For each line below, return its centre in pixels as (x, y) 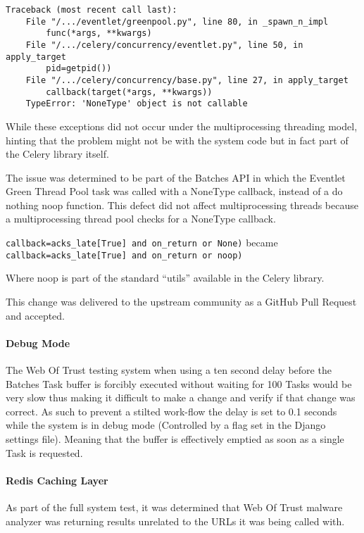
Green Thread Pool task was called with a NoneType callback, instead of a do (174, 191)
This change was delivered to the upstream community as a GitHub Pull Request (181, 301)
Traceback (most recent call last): (92, 10)
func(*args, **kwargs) (99, 33)
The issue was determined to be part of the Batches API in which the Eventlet (176, 177)
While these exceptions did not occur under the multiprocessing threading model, (182, 126)
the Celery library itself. (57, 154)
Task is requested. (44, 452)
